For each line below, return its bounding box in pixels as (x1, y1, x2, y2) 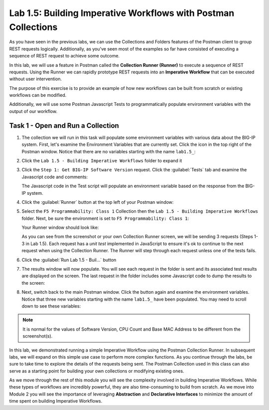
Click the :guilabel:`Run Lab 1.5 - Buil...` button (21, 257, 117, 263)
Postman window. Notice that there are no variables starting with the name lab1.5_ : (21, 148, 196, 154)
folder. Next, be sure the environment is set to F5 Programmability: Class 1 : (21, 215, 189, 221)
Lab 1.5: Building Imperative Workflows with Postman (9, 7, 235, 18)
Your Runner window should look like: (21, 225, 99, 231)
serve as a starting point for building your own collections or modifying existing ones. (9, 368, 184, 374)
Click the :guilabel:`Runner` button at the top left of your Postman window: (21, 199, 174, 205)
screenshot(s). (22, 333, 53, 339)
